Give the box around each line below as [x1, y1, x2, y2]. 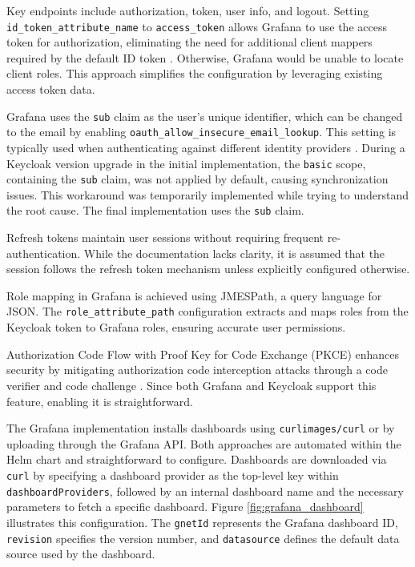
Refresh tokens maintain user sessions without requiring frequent [6, 229, 324, 246]
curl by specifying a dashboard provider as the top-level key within [6, 466, 339, 483]
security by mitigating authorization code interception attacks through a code [6, 361, 388, 378]
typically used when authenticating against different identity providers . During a [6, 139, 405, 155]
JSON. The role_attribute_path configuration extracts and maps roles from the [6, 303, 409, 320]
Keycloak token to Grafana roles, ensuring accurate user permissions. [6, 319, 346, 336]
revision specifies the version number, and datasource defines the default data [6, 529, 400, 546]
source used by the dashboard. [6, 545, 155, 562]
